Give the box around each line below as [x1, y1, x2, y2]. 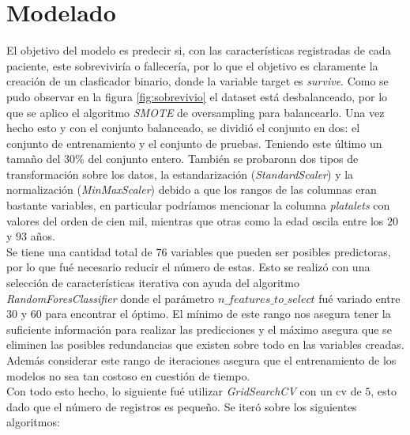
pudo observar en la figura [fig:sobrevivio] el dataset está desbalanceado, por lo [6, 88, 388, 104]
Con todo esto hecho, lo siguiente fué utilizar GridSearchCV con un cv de [6, 383, 362, 399]
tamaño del [6, 150, 61, 167]
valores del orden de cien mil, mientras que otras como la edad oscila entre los [6, 212, 384, 229]
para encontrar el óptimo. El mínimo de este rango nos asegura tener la [45, 305, 391, 322]
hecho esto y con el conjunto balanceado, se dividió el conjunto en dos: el [6, 119, 360, 136]
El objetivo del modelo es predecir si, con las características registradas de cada [6, 42, 391, 59]
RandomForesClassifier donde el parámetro [6, 289, 215, 306]
